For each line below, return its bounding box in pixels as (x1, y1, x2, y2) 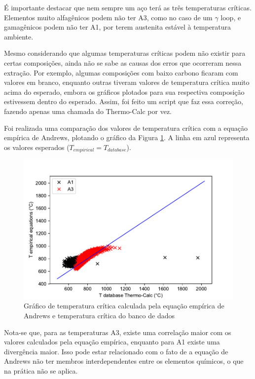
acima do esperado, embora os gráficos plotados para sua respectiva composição (4, 86, 245, 97)
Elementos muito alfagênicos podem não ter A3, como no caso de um (4, 12, 213, 22)
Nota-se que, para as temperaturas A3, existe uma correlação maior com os (4, 327, 231, 337)
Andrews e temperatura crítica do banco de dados (24, 310, 175, 321)
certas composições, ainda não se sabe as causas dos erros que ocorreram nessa (4, 57, 242, 68)
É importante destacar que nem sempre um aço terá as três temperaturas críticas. (4, 2, 252, 12)
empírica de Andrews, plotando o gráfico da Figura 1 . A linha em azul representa (4, 132, 250, 143)
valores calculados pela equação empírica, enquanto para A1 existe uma (4, 337, 220, 347)
